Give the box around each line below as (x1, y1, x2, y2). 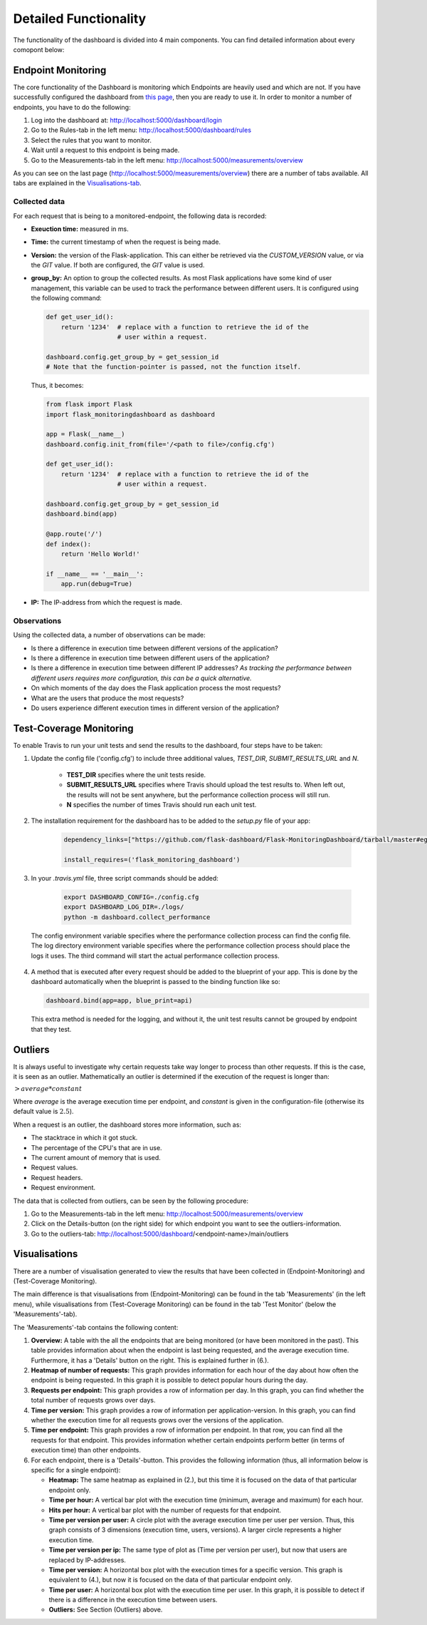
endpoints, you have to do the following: (13, 103, 131, 111)
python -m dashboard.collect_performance (63, 913, 211, 921)
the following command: (31, 294, 102, 302)
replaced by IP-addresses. (48, 1555, 126, 1564)
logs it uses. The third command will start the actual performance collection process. (31, 951, 280, 960)
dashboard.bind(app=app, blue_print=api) (46, 997, 193, 1005)
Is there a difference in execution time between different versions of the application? (31, 644, 278, 652)
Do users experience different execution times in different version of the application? (31, 704, 280, 712)
